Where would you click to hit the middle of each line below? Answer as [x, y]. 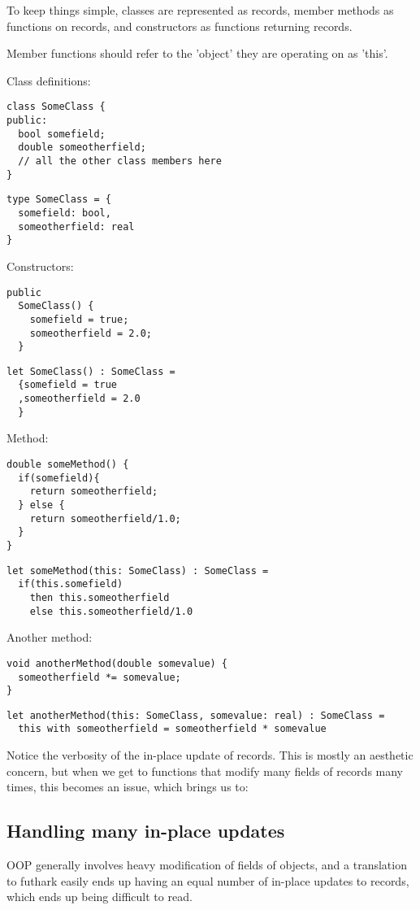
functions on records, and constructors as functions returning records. [180, 26]
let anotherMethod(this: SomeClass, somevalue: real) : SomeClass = [196, 715]
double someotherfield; [82, 148]
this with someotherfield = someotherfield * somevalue [172, 729]
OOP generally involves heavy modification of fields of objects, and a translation [207, 865]
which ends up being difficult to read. [100, 897]
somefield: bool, [65, 213]
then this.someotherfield [100, 597]
